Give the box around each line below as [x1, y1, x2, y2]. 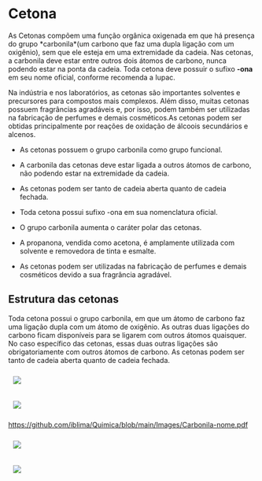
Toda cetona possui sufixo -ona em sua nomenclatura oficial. [19, 207, 218, 216]
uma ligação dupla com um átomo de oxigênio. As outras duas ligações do [8, 322, 250, 331]
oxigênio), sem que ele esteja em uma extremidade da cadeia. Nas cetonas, [8, 47, 254, 57]
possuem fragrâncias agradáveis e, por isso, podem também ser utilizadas [8, 104, 250, 114]
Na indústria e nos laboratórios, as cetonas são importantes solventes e [8, 87, 241, 97]
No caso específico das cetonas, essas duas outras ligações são [8, 339, 219, 348]
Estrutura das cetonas [8, 293, 120, 306]
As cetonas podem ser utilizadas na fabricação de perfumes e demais [19, 261, 247, 271]
